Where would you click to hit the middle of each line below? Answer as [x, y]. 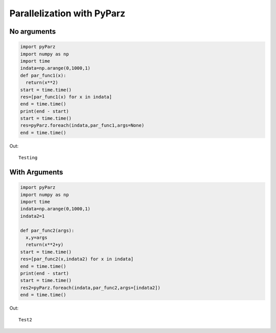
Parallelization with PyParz [67, 13]
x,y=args [37, 237]
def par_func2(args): [47, 230]
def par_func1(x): [43, 75]
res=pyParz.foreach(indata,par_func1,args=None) [82, 126]
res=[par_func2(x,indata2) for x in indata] [77, 259]
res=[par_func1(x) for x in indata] [66, 97]
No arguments [33, 31]
